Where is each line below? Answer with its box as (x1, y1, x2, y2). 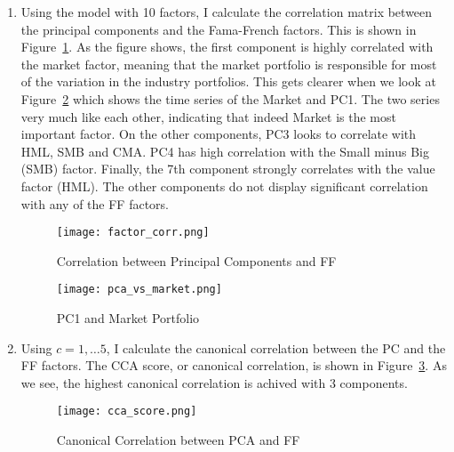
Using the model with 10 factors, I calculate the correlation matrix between (20, 3, 433, 20)
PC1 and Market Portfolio (56, 309, 200, 327)
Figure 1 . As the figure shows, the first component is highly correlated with (20, 37, 434, 56)
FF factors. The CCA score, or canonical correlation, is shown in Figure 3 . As (20, 356, 447, 375)
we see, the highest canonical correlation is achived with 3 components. (20, 373, 408, 391)
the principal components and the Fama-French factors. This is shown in (20, 20, 417, 38)
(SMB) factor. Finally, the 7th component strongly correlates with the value (20, 159, 435, 178)
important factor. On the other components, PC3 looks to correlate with (20, 125, 417, 143)
